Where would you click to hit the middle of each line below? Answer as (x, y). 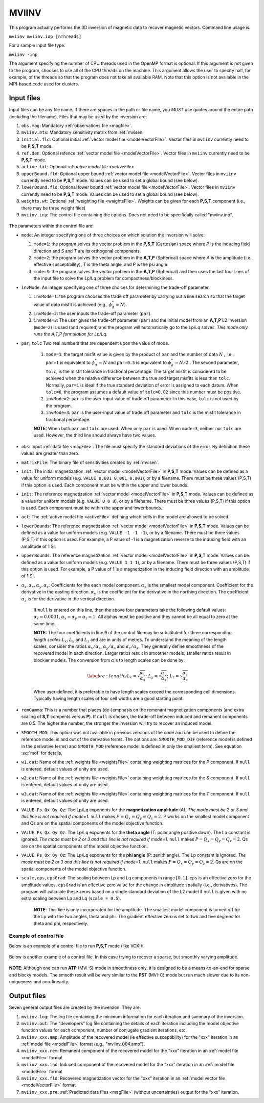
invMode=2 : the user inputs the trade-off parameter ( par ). (92, 313)
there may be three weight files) (53, 208)
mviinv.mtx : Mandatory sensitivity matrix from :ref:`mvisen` (83, 132)
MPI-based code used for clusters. (44, 84)
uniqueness (21, 982)
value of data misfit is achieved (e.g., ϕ (73, 305)
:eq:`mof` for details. (42, 753)
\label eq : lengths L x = (112, 676)
